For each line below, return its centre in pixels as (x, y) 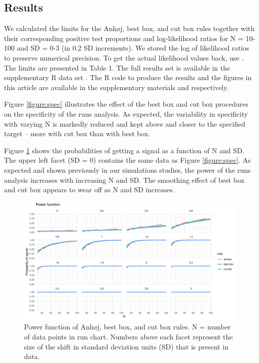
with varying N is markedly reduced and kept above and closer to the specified (125, 123)
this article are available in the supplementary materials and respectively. (116, 87)
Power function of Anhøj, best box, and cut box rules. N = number (127, 327)
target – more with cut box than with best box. (77, 133)
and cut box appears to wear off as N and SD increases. (89, 190)
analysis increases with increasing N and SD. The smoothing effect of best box (124, 179)
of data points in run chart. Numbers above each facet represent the (128, 336)
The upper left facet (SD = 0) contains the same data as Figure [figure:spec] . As (127, 160)
